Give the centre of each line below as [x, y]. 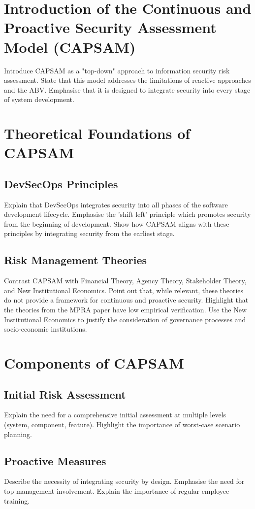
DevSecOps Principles [61, 184]
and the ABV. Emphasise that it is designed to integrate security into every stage [127, 89]
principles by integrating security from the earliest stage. [89, 233]
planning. [18, 434]
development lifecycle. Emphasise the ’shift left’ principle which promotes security [127, 214]
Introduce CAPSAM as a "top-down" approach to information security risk [117, 70]
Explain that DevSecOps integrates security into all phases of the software [116, 204]
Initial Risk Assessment [65, 394]
